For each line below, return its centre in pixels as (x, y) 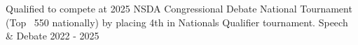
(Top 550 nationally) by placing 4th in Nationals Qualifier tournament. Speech (177, 22)
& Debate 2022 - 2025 (53, 36)
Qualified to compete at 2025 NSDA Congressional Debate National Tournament (179, 8)
